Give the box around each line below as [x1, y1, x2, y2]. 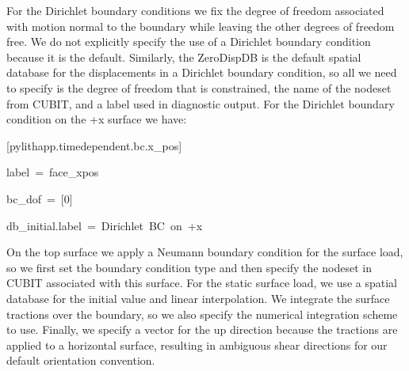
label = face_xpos [6, 164, 99, 180]
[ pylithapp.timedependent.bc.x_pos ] [6, 137, 182, 153]
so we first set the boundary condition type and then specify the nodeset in [6, 259, 372, 275]
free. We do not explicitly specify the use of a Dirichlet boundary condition [6, 33, 371, 50]
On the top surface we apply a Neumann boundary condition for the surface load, [6, 244, 403, 260]
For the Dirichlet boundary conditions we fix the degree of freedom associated [6, 2, 384, 18]
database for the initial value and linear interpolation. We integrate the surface [6, 290, 390, 306]
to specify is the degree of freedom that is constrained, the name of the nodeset [6, 79, 392, 96]
